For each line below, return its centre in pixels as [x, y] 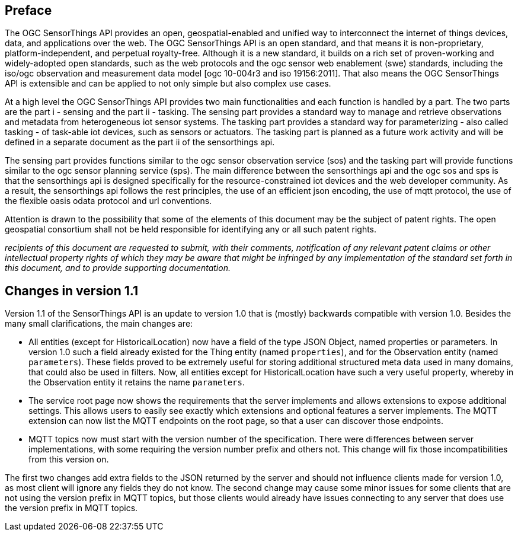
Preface [28, 10]
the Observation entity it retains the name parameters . [137, 382]
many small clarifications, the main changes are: [99, 324]
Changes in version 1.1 [72, 291]
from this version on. [69, 460]
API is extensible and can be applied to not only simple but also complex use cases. [168, 84]
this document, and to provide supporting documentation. [118, 268]
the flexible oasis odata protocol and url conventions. [108, 201]
